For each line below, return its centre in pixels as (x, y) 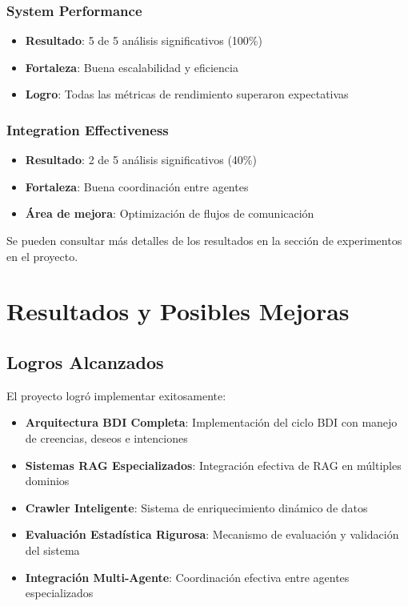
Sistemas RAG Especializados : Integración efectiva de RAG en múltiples (213, 465)
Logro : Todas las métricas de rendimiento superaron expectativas (187, 94)
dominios (47, 481)
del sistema (52, 550)
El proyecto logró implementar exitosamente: (116, 395)
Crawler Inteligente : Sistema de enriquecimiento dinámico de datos (196, 507)
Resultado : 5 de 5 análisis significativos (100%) (144, 40)
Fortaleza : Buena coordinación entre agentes (137, 186)
